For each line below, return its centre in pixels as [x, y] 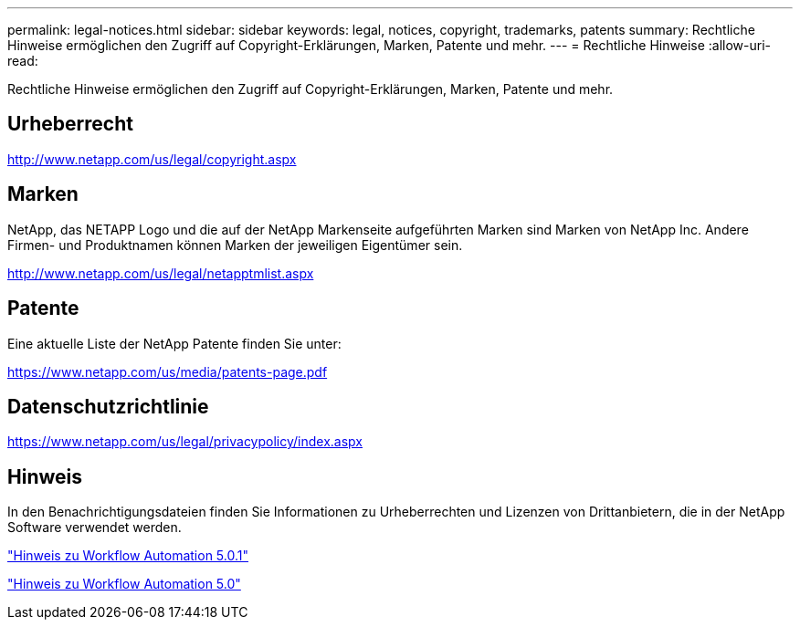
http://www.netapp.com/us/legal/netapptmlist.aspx [161, 273]
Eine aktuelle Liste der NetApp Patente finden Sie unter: [174, 343]
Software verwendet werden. [95, 528]
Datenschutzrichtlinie [108, 406]
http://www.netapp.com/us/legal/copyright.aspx [152, 159]
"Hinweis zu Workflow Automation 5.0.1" [128, 556]
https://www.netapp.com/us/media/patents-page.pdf [168, 371]
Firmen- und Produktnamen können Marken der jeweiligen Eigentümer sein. [235, 245]
